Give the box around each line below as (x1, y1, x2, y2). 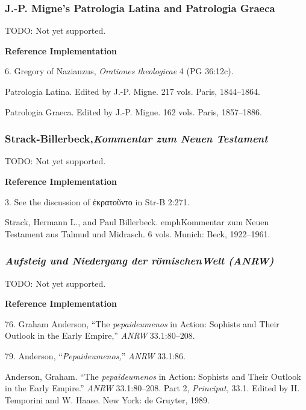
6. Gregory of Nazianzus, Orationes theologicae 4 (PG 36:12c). (5, 65, 234, 77)
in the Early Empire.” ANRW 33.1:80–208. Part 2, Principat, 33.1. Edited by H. (5, 382, 300, 394)
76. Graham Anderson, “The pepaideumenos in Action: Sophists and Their (5, 317, 279, 330)
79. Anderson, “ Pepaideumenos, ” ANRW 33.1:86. (5, 349, 186, 362)
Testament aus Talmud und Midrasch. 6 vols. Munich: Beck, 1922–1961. (5, 227, 270, 240)
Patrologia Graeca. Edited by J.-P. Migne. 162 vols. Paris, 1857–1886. (5, 105, 262, 118)
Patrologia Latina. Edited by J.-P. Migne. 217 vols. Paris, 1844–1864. (5, 85, 260, 97)
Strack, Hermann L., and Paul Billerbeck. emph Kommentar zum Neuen (5, 216, 269, 228)
